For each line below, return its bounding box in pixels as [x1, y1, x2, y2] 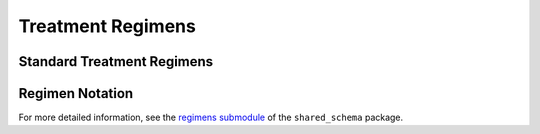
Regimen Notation [18, 85, 134, 102]
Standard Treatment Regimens [18, 53, 214, 70]
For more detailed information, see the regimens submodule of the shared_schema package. [18, 111, 404, 124]
